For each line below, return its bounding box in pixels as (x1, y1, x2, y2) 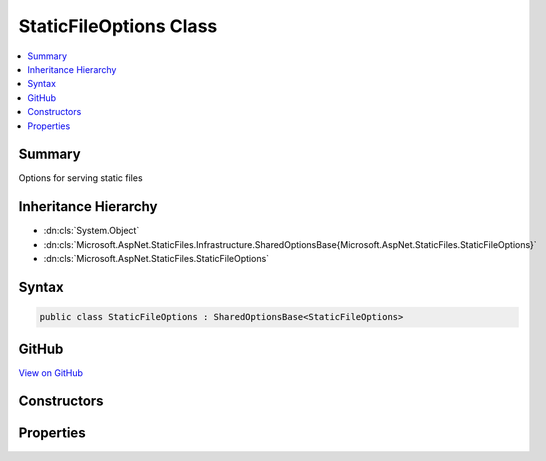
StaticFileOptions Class (18, 15, 218, 37)
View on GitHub (18, 366, 84, 379)
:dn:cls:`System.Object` (43, 225, 140, 237)
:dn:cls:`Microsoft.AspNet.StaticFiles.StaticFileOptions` (43, 253, 270, 265)
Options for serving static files (18, 172, 144, 184)
